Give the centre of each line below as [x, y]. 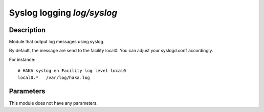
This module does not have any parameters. [53, 103]
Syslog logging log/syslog [63, 13]
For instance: [22, 59]
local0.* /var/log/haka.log [54, 77]
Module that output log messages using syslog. [57, 42]
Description [27, 30]
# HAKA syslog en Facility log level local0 [72, 71]
